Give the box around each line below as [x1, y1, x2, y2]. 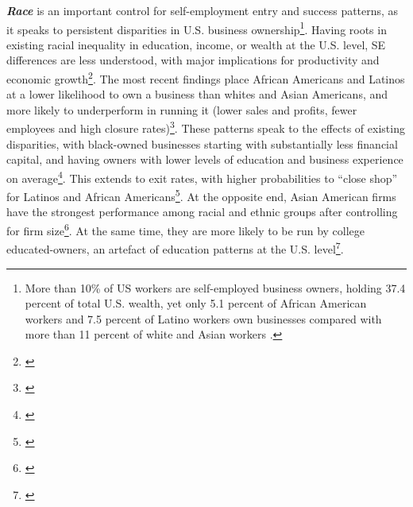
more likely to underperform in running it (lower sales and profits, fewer [6, 101, 357, 118]
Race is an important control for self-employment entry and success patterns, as [6, 2, 399, 18]
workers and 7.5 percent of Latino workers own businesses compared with [25, 310, 382, 327]
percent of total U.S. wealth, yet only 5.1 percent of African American [25, 295, 367, 312]
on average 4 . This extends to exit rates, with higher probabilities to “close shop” [6, 167, 398, 186]
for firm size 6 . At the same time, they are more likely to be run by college [6, 220, 365, 238]
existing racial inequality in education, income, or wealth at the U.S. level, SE [6, 36, 386, 52]
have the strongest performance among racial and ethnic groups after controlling [6, 203, 398, 220]
